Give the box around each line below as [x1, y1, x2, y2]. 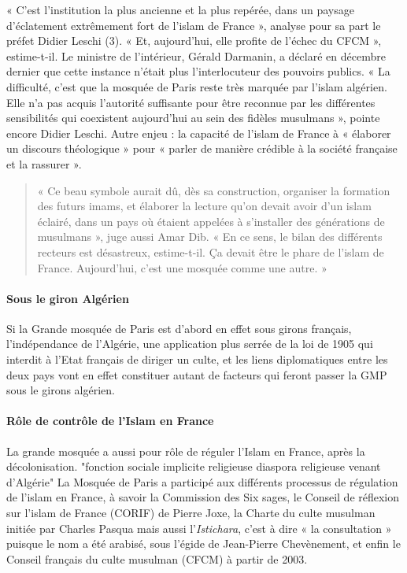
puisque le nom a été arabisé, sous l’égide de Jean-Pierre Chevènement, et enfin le [6, 535, 401, 552]
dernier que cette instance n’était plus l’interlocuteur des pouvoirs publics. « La [6, 63, 390, 79]
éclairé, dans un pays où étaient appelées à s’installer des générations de [37, 213, 385, 229]
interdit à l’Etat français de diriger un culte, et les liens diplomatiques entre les [6, 351, 388, 368]
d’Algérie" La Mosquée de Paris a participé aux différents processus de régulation [6, 473, 398, 490]
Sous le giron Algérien [6, 290, 129, 306]
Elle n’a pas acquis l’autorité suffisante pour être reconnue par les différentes [6, 94, 376, 110]
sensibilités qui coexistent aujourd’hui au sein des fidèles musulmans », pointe [6, 109, 380, 126]
